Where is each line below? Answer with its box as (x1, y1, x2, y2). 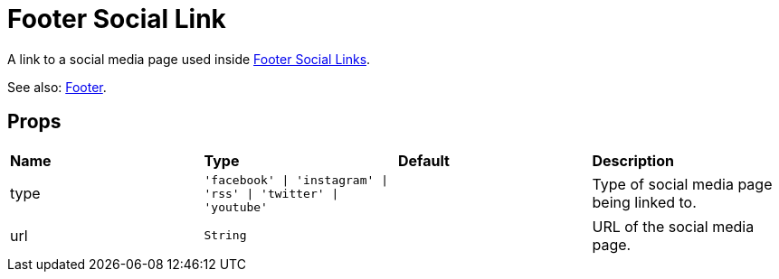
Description (592, 151, 674, 170)
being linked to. (592, 193, 697, 212)
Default (398, 151, 450, 170)
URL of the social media (592, 217, 755, 236)
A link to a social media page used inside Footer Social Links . (7, 51, 371, 67)
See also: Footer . (7, 79, 107, 95)
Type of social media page (592, 175, 773, 194)
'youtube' (204, 200, 268, 214)
